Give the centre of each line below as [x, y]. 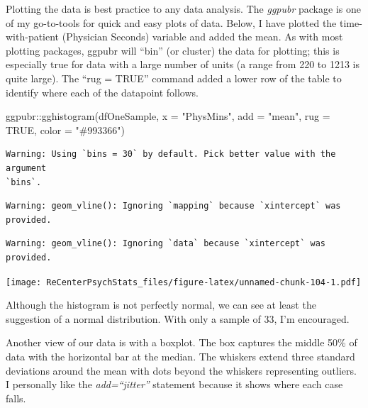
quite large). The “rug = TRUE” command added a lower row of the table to [174, 78]
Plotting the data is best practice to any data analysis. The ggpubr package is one [183, 9]
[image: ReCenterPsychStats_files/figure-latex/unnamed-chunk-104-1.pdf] [184, 282]
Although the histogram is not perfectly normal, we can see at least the [161, 305]
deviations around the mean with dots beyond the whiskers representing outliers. [181, 370]
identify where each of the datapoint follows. [102, 92]
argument [26, 168]
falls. [16, 398]
